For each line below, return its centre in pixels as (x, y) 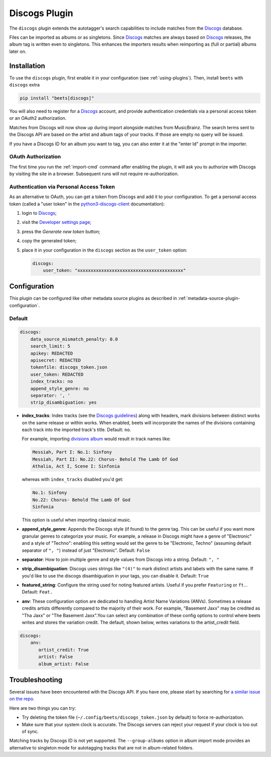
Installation (27, 66)
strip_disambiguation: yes (64, 403)
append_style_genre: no (59, 388)
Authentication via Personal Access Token (62, 187)
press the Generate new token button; (61, 231)
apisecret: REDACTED (56, 360)
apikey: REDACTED (52, 353)
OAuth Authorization (35, 157)
